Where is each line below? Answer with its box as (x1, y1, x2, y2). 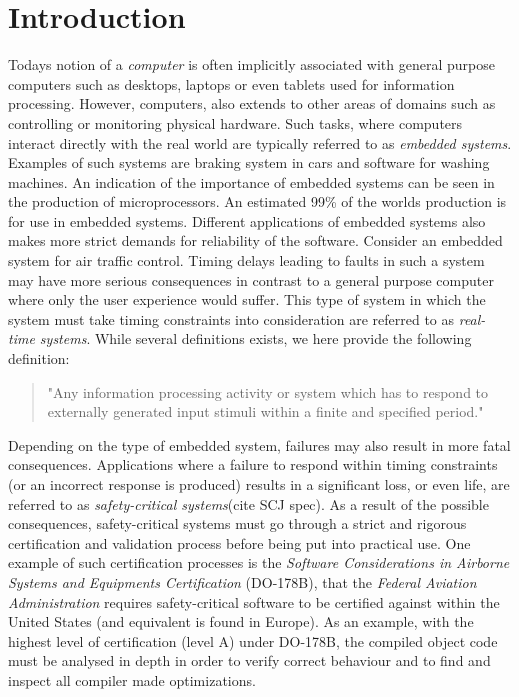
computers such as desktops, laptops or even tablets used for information (8, 73, 455, 94)
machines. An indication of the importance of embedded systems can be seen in (8, 171, 495, 192)
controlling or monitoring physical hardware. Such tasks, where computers (8, 112, 463, 133)
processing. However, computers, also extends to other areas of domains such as (8, 93, 496, 114)
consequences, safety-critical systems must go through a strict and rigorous (8, 513, 467, 534)
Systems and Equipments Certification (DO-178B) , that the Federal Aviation (8, 571, 477, 592)
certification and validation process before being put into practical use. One (8, 532, 471, 553)
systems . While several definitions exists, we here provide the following (39, 328, 472, 349)
